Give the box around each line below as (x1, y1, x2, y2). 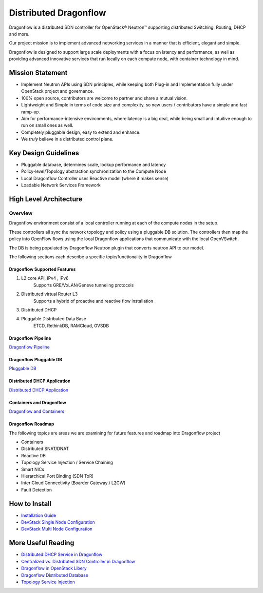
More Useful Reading (9, 539, 75, 547)
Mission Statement (9, 68, 68, 77)
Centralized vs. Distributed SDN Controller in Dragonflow (21, 558, 135, 564)
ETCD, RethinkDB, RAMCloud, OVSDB (33, 323, 109, 328)
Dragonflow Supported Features (9, 266, 76, 272)
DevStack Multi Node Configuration (21, 526, 93, 532)
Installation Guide (21, 512, 56, 518)
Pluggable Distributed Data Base (21, 316, 86, 322)
